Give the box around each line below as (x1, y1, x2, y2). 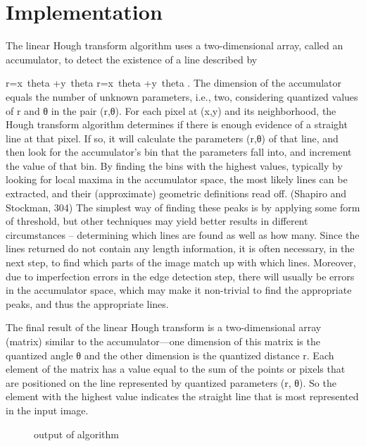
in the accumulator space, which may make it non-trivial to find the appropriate (6, 283, 352, 297)
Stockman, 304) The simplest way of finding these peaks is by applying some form (6, 199, 360, 214)
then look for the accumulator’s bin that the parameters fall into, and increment (6, 144, 352, 159)
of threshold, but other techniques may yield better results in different (6, 213, 308, 228)
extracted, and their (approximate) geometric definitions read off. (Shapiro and (6, 186, 347, 201)
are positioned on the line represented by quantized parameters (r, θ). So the (6, 375, 336, 390)
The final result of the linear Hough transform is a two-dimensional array (6, 320, 322, 335)
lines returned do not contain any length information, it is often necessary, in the (6, 241, 355, 256)
